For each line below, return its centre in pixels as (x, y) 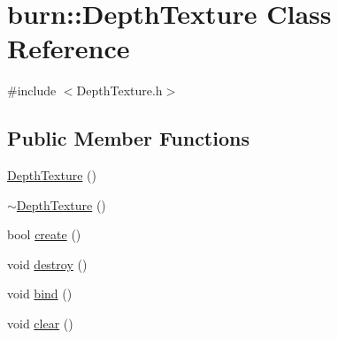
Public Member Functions (128, 138)
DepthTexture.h (119, 90)
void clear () (40, 324)
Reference (69, 48)
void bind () (40, 294)
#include (32, 90)
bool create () (44, 234)
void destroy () (47, 264)
